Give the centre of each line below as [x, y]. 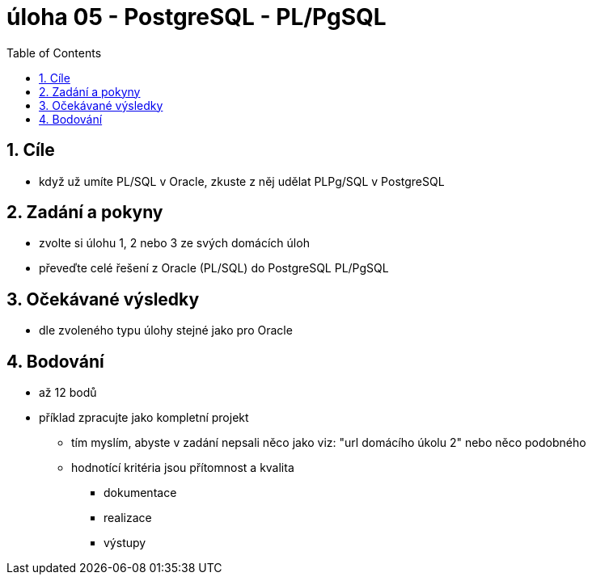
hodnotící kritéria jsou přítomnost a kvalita [183, 468]
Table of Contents [54, 53]
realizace [128, 518]
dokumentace [140, 493]
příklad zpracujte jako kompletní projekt [144, 418]
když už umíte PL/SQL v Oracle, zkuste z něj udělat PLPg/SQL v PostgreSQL [242, 181]
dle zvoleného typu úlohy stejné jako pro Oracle [166, 330]
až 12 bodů [68, 393]
